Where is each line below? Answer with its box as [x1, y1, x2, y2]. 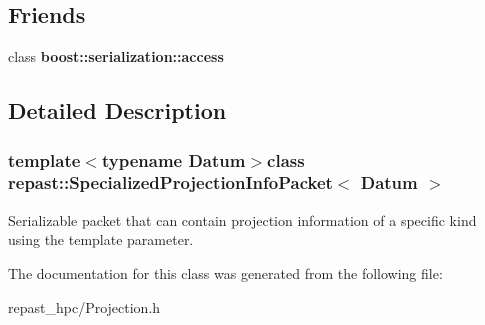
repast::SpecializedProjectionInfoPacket [8, 170, 333, 195]
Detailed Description [8, 95, 227, 126]
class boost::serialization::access [8, 46, 224, 67]
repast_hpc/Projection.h [8, 296, 161, 317]
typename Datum [101, 147, 246, 172]
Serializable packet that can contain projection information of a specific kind [8, 209, 477, 230]
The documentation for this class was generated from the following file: [8, 262, 443, 283]
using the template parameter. [8, 229, 194, 250]
